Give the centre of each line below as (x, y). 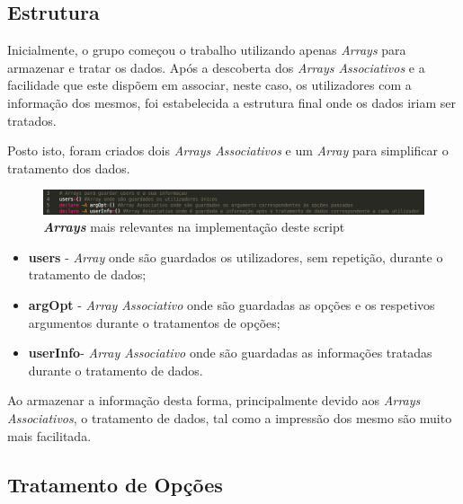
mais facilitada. (49, 435)
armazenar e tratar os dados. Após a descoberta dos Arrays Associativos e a (216, 67)
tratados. (32, 120)
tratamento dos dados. (69, 168)
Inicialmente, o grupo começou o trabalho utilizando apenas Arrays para (207, 50)
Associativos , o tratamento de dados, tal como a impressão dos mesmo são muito (230, 418)
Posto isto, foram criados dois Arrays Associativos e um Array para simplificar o (228, 150)
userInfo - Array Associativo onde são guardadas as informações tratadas (230, 353)
